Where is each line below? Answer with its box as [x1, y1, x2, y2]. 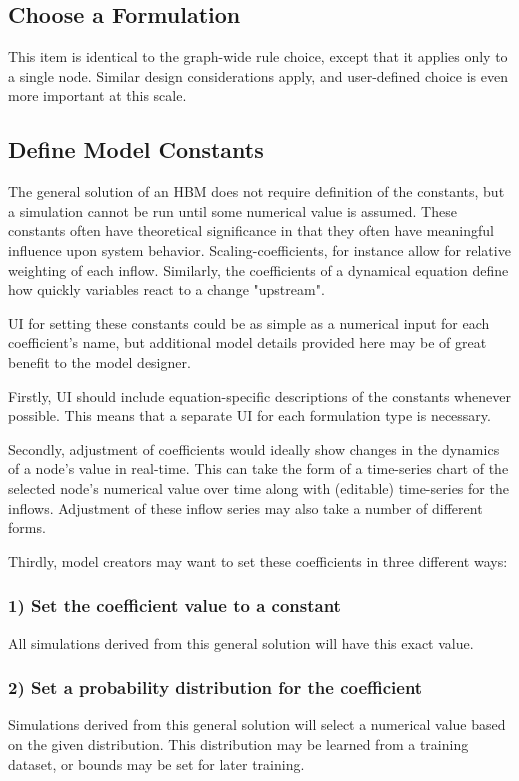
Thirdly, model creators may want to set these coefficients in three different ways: [8, 550, 508, 571]
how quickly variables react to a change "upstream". [8, 279, 325, 300]
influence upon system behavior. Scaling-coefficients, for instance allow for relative [8, 239, 511, 260]
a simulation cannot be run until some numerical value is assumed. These [8, 200, 457, 221]
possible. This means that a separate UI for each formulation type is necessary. [8, 405, 491, 426]
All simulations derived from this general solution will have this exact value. [8, 632, 474, 653]
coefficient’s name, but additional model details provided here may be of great [8, 332, 487, 353]
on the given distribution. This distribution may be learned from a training [8, 733, 469, 754]
